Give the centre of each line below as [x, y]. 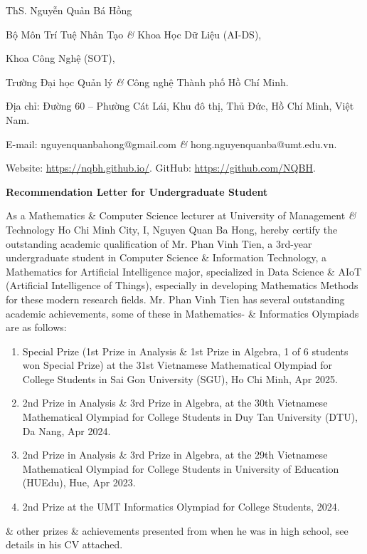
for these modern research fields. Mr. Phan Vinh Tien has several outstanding [175, 299]
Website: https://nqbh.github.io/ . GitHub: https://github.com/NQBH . [161, 168]
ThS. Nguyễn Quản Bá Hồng [69, 10]
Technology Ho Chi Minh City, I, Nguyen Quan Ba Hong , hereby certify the [172, 229]
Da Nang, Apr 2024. [67, 430]
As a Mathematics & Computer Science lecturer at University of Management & [181, 215]
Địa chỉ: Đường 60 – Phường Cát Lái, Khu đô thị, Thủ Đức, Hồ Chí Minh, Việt [180, 106]
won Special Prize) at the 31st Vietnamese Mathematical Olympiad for [177, 365]
